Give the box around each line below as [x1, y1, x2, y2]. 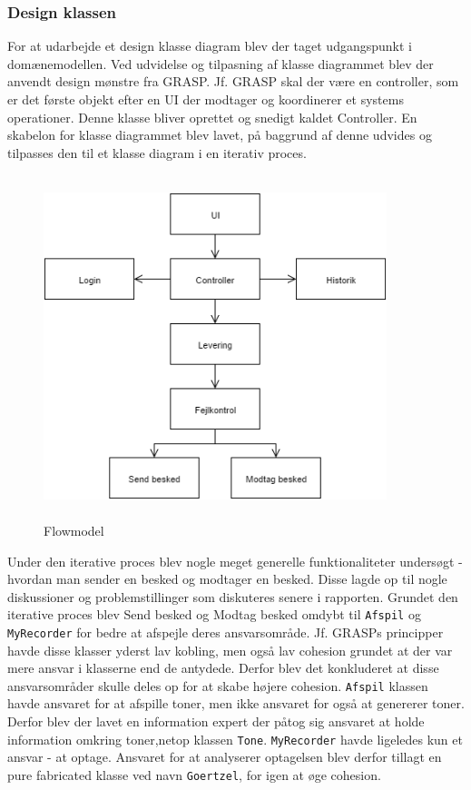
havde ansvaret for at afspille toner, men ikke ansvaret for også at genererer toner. [7, 694, 465, 713]
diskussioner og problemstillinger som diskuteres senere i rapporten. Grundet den [7, 587, 458, 606]
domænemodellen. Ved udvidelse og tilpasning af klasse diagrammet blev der [7, 54, 434, 73]
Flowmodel [44, 520, 104, 539]
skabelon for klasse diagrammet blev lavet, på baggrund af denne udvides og [7, 125, 432, 144]
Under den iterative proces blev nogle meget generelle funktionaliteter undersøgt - [7, 551, 463, 570]
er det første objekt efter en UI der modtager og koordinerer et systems [7, 90, 404, 108]
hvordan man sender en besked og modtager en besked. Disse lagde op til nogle [7, 569, 447, 588]
